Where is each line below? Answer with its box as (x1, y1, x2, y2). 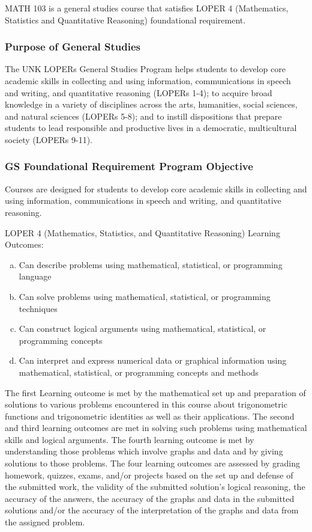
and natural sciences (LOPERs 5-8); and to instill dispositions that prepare (5, 109, 282, 122)
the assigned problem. (5, 516, 85, 528)
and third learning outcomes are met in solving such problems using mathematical (5, 421, 307, 434)
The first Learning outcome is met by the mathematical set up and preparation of (5, 386, 306, 399)
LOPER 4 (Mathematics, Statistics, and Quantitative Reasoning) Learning (5, 226, 280, 239)
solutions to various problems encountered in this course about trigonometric (5, 398, 287, 411)
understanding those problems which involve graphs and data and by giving (5, 445, 283, 457)
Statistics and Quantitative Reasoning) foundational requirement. (5, 13, 246, 26)
